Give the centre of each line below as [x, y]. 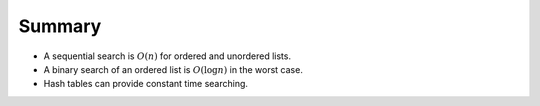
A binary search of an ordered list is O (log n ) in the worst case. [173, 69]
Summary [60, 26]
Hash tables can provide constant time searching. [146, 84]
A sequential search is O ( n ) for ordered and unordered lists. [167, 56]
